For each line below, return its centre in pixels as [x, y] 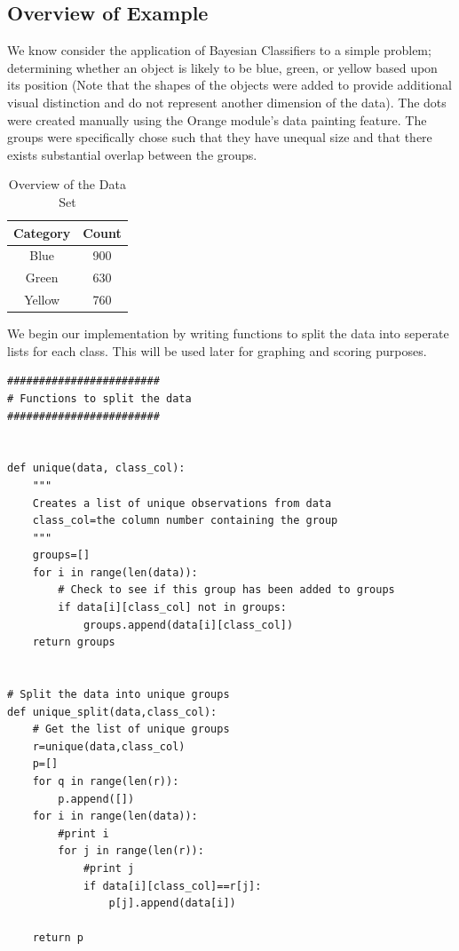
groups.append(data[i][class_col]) [188, 625]
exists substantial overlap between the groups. [132, 154]
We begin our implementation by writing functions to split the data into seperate [228, 333]
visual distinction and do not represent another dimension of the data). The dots [227, 102]
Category [42, 232]
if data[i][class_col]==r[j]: [172, 886]
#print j [109, 868]
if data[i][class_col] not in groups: [172, 608]
